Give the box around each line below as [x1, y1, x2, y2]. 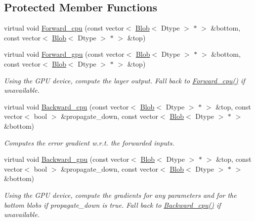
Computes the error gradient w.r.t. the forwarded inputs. [4, 137, 174, 147]
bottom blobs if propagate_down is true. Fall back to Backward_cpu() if [4, 199, 221, 210]
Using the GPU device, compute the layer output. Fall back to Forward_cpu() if [4, 75, 245, 85]
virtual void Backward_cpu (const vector [4, 101, 129, 111]
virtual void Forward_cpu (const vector [4, 23, 124, 33]
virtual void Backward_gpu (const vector [4, 154, 129, 164]
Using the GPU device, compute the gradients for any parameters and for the [4, 189, 237, 200]
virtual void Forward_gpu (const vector [4, 49, 125, 59]
